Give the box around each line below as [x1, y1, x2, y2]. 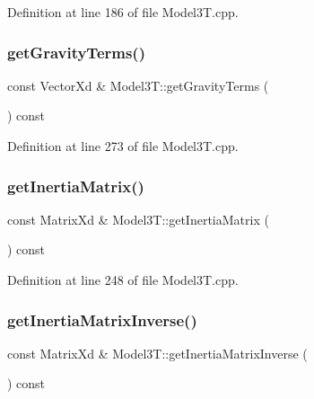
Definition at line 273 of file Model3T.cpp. [7, 137, 239, 155]
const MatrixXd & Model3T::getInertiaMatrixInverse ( [7, 343, 308, 362]
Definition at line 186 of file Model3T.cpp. [7, 3, 239, 21]
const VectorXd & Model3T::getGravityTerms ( [7, 75, 269, 94]
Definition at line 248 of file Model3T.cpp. [7, 270, 239, 288]
